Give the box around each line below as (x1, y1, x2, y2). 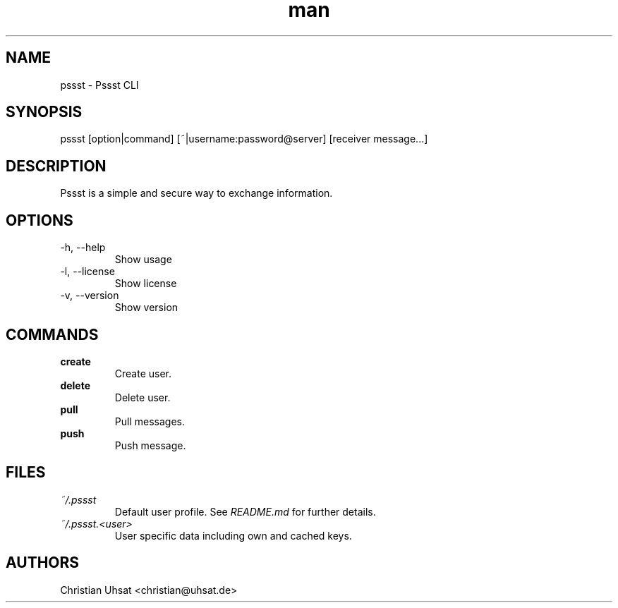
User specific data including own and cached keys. (114, 529, 352, 542)
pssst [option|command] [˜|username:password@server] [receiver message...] (60, 133, 428, 145)
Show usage (114, 253, 172, 266)
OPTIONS (6, 211, 73, 229)
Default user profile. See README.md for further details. (114, 505, 376, 518)
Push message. (114, 439, 186, 451)
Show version (114, 301, 178, 314)
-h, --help (60, 241, 106, 254)
